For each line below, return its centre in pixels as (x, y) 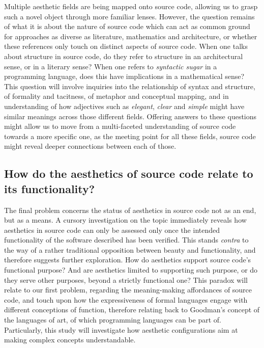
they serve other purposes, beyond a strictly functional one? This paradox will (126, 279)
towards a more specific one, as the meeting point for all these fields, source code (130, 136)
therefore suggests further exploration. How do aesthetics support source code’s (128, 260)
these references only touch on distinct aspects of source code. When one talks (126, 46)
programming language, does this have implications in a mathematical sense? (124, 76)
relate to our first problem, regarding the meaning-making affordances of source (128, 290)
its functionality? (50, 188)
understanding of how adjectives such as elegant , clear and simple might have (124, 106)
